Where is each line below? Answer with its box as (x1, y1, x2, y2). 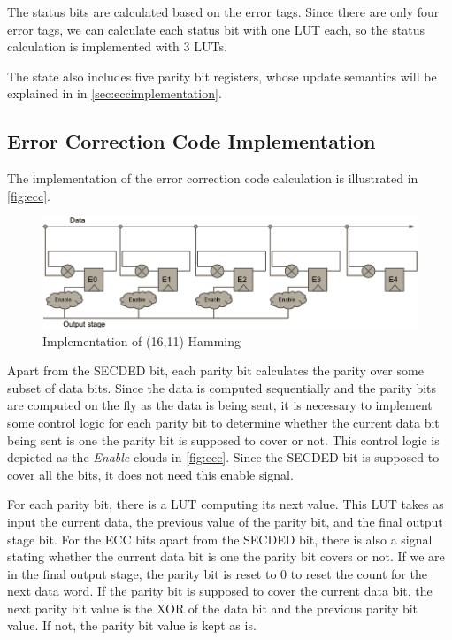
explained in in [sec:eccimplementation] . (7, 84, 222, 103)
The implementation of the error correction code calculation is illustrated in (7, 169, 418, 188)
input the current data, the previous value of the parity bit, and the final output (7, 512, 443, 530)
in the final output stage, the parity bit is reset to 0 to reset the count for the (7, 564, 427, 582)
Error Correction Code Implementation (7, 127, 376, 155)
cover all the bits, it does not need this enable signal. (7, 465, 294, 483)
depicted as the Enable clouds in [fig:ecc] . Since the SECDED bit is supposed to (7, 448, 440, 467)
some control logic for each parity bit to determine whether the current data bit (7, 413, 440, 431)
